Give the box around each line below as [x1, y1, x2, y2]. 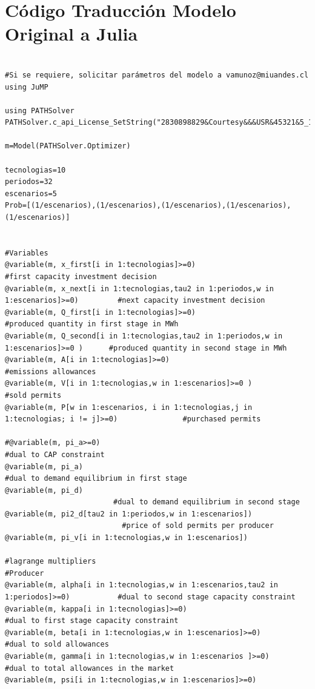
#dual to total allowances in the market [5, 664, 174, 673]
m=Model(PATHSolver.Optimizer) [5, 142, 131, 151]
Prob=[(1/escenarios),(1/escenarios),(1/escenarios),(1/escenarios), [5, 201, 291, 210]
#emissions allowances [5, 367, 96, 376]
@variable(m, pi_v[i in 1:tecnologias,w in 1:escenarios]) [5, 533, 248, 542]
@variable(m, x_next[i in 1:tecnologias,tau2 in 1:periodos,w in [5, 284, 274, 293]
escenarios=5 [5, 189, 57, 198]
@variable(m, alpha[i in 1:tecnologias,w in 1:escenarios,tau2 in [5, 581, 279, 590]
